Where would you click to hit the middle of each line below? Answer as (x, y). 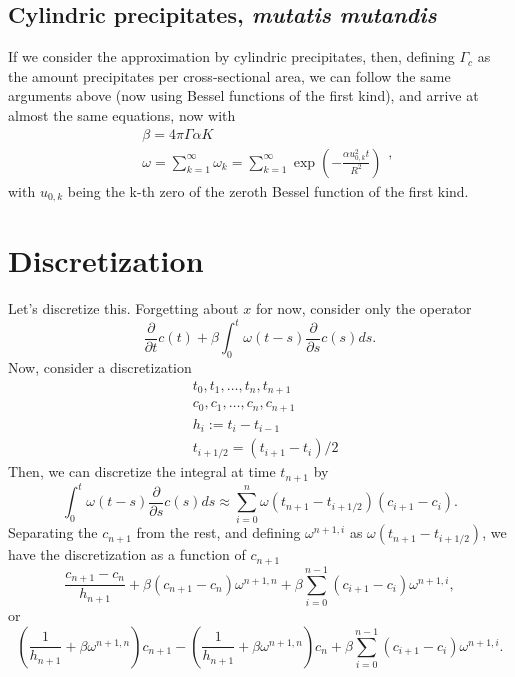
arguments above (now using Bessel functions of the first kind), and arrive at (243, 95)
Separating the (53, 532)
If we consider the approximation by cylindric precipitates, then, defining (231, 56)
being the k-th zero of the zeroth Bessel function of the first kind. (268, 190)
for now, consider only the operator (363, 308)
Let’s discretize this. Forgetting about (123, 308)
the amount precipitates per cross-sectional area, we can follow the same (229, 75)
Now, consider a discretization (100, 367)
